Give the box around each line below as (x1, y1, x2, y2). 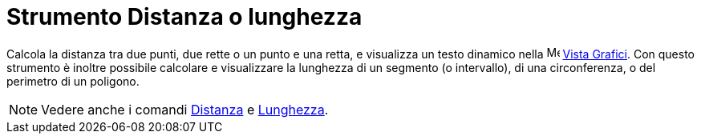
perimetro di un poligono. (6, 74, 140, 88)
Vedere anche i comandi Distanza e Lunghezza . (41, 101, 329, 118)
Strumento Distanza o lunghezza (6, 3, 363, 30)
